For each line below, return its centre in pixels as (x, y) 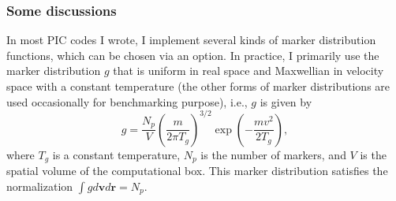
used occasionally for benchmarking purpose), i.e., (127, 101)
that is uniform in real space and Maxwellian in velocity (248, 71)
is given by (286, 101)
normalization (40, 186)
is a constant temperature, (116, 154)
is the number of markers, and (273, 154)
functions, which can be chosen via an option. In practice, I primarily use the (193, 55)
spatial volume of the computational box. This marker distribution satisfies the (197, 171)
